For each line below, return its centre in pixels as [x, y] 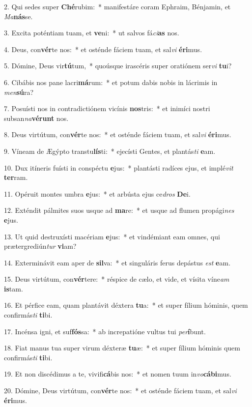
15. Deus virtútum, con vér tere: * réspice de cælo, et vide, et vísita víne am [117, 279]
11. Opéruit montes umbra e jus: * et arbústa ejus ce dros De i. [97, 193]
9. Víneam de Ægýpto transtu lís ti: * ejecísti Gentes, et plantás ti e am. [110, 151]
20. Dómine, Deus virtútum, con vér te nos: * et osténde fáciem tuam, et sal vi [120, 391]
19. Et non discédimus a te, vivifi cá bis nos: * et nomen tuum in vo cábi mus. [118, 374]
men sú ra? [19, 92]
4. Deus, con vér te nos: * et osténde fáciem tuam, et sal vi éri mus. [103, 49]
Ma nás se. [18, 16]
